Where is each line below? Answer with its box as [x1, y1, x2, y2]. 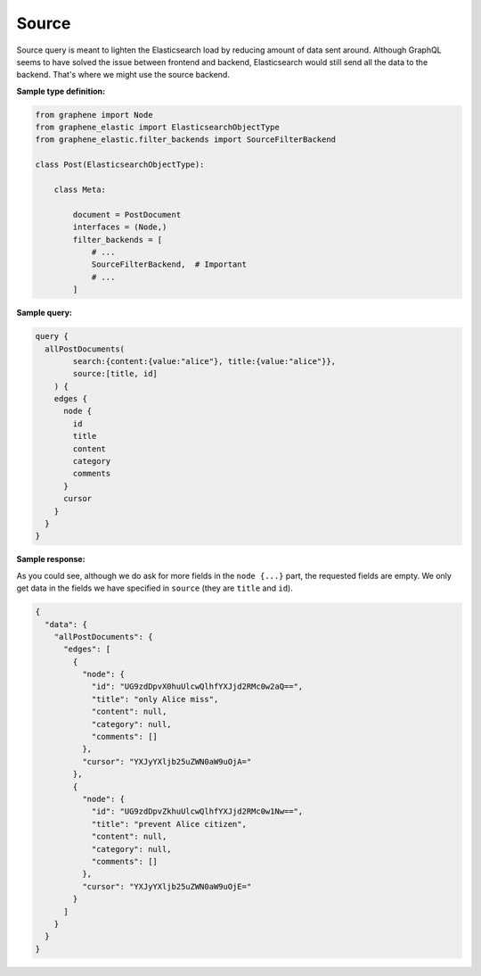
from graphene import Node [35, 110, 153, 120]
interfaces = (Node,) [72, 222, 167, 232]
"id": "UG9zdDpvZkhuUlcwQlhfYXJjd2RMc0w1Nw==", [91, 806, 304, 816]
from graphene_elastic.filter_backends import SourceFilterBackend [35, 135, 337, 145]
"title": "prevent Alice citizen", [91, 819, 247, 829]
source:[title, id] [72, 368, 158, 379]
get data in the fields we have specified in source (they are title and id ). [16, 583, 293, 593]
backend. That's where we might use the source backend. [16, 70, 231, 80]
